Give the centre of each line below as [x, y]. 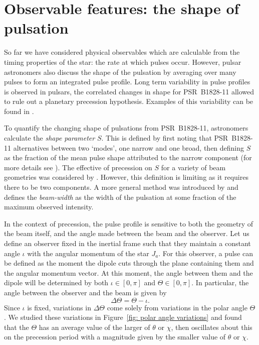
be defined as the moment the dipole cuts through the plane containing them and [129, 263]
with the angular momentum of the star [88, 253]
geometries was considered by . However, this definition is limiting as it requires [126, 177]
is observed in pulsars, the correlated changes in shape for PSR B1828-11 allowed [129, 91]
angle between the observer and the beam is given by [85, 292]
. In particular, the [220, 282]
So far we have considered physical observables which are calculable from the [122, 52]
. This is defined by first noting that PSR [165, 138]
